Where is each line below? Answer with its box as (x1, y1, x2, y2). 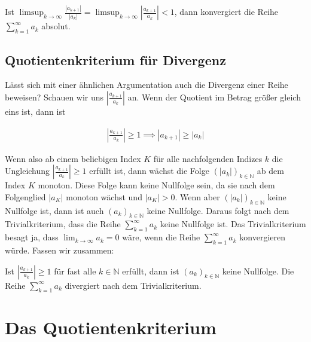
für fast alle (54, 264, 96, 277)
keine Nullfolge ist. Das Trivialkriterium (160, 218, 306, 230)
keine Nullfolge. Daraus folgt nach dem (147, 204, 289, 216)
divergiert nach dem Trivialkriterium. (65, 279, 202, 291)
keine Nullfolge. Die (222, 264, 294, 277)
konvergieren (239, 231, 285, 243)
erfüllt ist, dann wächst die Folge (89, 164, 209, 177)
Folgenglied (5, 190, 46, 203)
